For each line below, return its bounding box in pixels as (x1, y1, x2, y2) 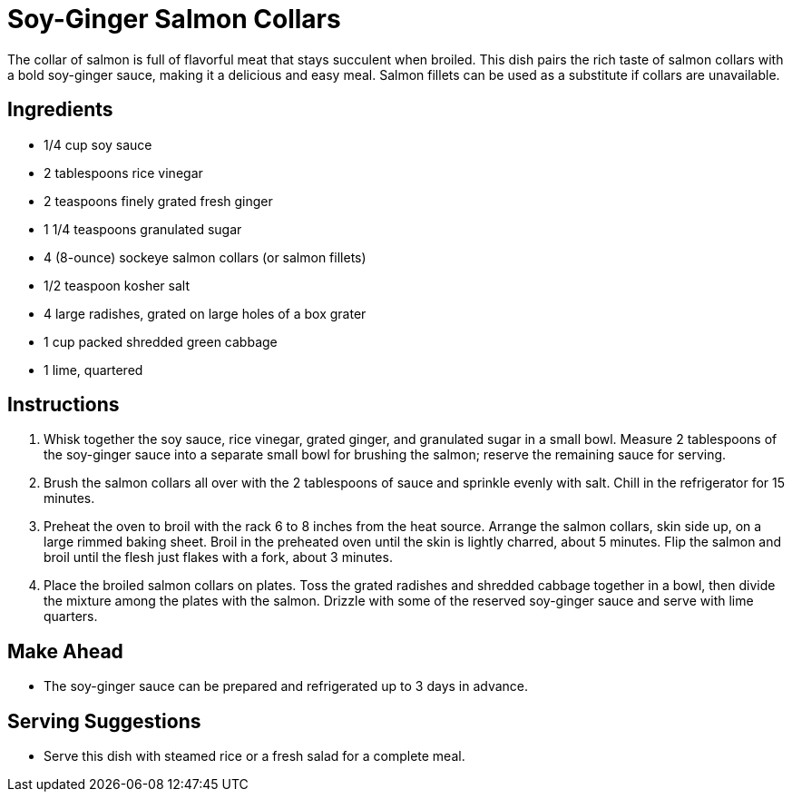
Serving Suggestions (7, 709, 201, 733)
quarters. (44, 608, 98, 625)
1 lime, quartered (44, 361, 143, 378)
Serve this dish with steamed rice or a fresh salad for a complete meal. (44, 748, 465, 764)
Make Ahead (7, 639, 123, 663)
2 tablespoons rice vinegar (44, 164, 203, 181)
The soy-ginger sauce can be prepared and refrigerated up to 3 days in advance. (44, 678, 529, 695)
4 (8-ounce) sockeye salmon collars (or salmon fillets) (44, 249, 367, 265)
